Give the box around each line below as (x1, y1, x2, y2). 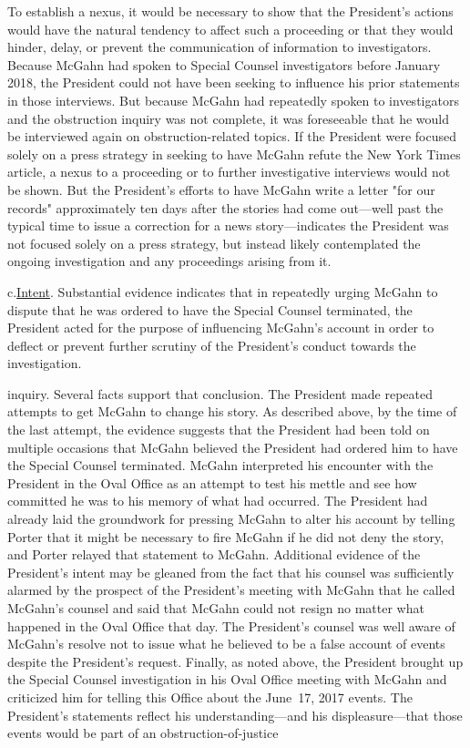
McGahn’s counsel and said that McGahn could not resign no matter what (7, 599, 424, 617)
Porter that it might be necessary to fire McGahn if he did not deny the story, (7, 527, 444, 546)
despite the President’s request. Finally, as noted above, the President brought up (7, 651, 464, 671)
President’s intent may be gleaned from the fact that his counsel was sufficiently (7, 562, 455, 581)
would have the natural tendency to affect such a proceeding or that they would (7, 19, 454, 38)
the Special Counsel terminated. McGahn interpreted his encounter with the (7, 456, 434, 475)
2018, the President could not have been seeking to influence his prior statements (7, 73, 460, 92)
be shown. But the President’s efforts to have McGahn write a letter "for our (7, 179, 435, 199)
